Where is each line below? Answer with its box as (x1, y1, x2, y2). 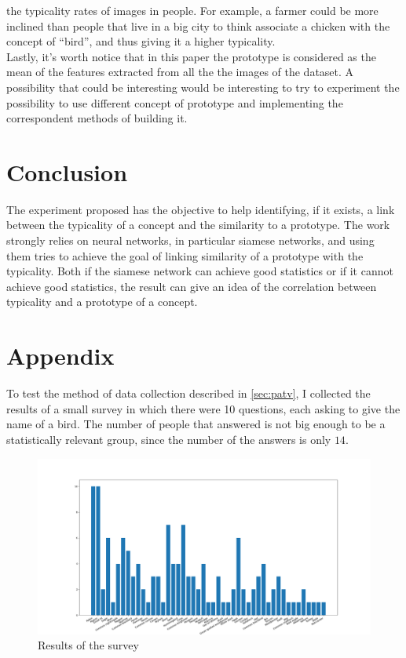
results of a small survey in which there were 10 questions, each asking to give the (6, 400, 401, 416)
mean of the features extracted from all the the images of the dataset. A (6, 64, 354, 80)
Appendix (6, 340, 115, 372)
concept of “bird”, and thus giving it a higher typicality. (6, 33, 276, 49)
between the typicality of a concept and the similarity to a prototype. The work (6, 216, 390, 233)
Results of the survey (38, 637, 139, 653)
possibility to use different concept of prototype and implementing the (6, 94, 343, 111)
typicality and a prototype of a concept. (6, 293, 198, 310)
